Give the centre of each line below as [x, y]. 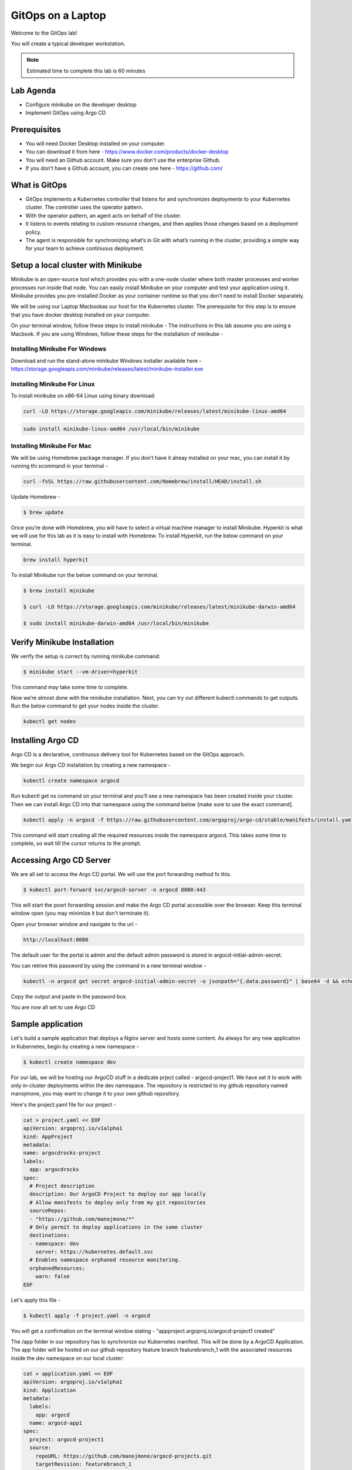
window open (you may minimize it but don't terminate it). [80, 913]
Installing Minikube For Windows [59, 349]
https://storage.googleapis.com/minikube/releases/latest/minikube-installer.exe [107, 369]
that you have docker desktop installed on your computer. [81, 315]
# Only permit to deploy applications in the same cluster [116, 1227]
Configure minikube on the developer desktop [81, 104]
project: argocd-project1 [67, 1439]
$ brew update [43, 512]
